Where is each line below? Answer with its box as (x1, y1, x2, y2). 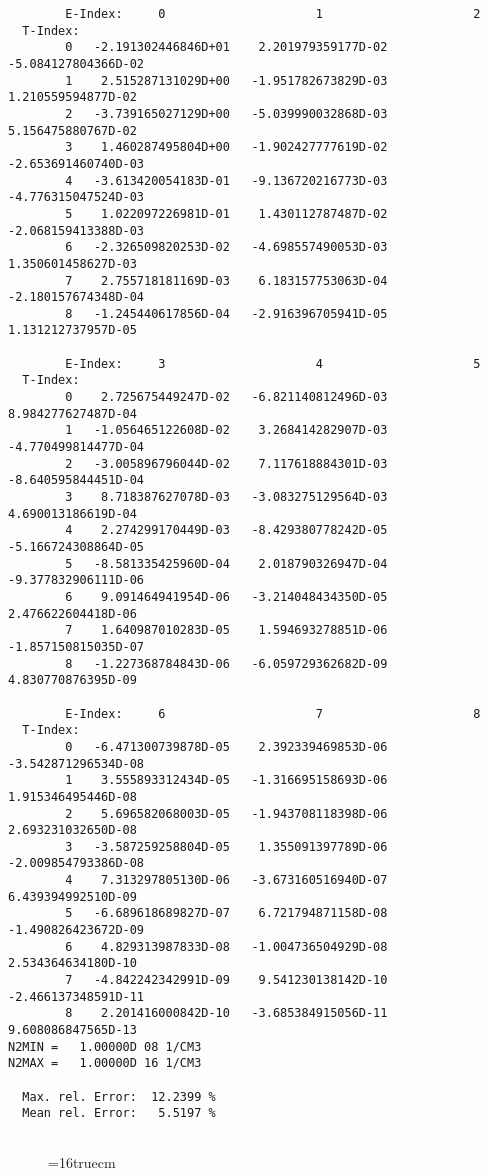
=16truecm (48, 1151, 116, 1172)
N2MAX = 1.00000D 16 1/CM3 (8, 1056, 202, 1071)
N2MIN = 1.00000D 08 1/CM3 (8, 1039, 202, 1054)
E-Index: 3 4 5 (65, 356, 481, 371)
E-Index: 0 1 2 (65, 7, 481, 21)
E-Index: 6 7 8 (65, 706, 481, 721)
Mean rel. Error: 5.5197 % (22, 1106, 216, 1121)
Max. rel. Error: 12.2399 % (22, 1089, 216, 1104)
